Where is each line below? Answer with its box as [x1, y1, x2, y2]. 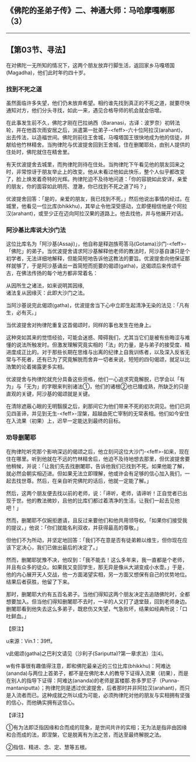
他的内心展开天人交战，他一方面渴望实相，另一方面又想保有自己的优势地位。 [6, 571, 190, 578]
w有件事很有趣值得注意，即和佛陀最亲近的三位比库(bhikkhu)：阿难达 [6, 662, 171, 669]
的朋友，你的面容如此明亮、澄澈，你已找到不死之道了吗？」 [6, 183, 149, 190]
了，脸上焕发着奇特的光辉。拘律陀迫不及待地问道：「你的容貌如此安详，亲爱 [6, 175, 188, 183]
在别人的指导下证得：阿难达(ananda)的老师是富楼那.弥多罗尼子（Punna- [6, 677, 180, 684]
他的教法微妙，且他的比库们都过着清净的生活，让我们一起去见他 [26, 497, 180, 504]
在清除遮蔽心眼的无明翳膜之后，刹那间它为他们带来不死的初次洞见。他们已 [6, 403, 185, 410]
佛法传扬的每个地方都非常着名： [21, 270, 98, 277]
